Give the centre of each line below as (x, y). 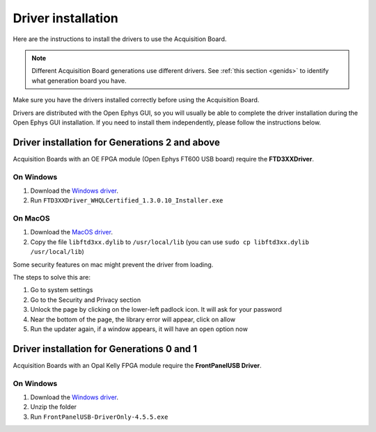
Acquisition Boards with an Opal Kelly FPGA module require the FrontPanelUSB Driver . (137, 365)
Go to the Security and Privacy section (86, 300)
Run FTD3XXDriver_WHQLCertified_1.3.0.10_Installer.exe (127, 200)
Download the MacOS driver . (71, 232)
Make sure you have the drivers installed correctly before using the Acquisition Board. (136, 100)
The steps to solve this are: (52, 278)
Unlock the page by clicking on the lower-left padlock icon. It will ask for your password (156, 310)
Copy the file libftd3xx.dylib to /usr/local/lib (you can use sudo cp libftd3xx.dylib (170, 242)
